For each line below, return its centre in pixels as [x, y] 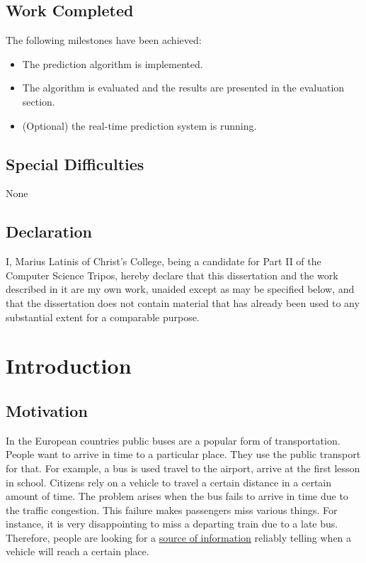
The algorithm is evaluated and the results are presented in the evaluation [183, 88]
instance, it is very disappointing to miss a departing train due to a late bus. [172, 524]
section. [39, 101]
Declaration [49, 232]
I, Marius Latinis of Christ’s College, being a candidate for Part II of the [164, 261]
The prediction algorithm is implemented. [113, 63]
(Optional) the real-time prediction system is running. [139, 125]
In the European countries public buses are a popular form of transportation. [173, 440]
